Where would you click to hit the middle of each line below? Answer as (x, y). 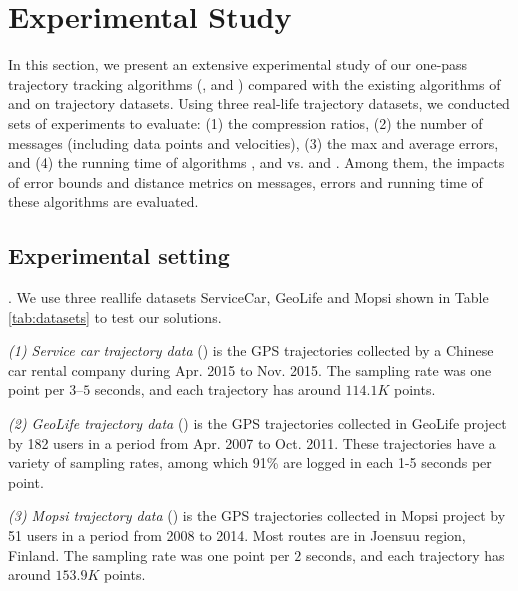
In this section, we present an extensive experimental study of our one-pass (238, 64)
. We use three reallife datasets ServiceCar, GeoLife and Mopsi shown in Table (248, 297)
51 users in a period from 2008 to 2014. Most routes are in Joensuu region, (237, 535)
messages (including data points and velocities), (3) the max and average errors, (253, 142)
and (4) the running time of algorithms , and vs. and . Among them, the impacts (256, 162)
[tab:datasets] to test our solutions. (115, 316)
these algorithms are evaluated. (103, 201)
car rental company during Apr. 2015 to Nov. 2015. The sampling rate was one (250, 369)
